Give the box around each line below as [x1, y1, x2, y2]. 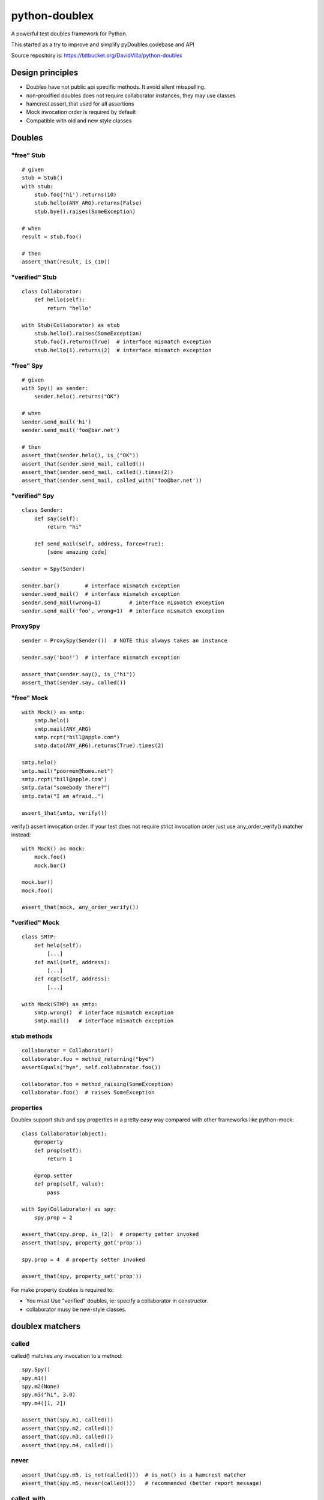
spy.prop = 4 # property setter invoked [22, 1256, 145, 1263]
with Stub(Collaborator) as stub [22, 322, 120, 328]
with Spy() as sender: [22, 385, 89, 392]
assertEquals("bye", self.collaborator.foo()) [22, 1064, 161, 1071]
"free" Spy [11, 361, 43, 370]
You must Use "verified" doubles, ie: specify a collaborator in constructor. [26, 1297, 209, 1304]
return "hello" [47, 305, 92, 311]
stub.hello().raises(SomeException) [34, 330, 142, 337]
